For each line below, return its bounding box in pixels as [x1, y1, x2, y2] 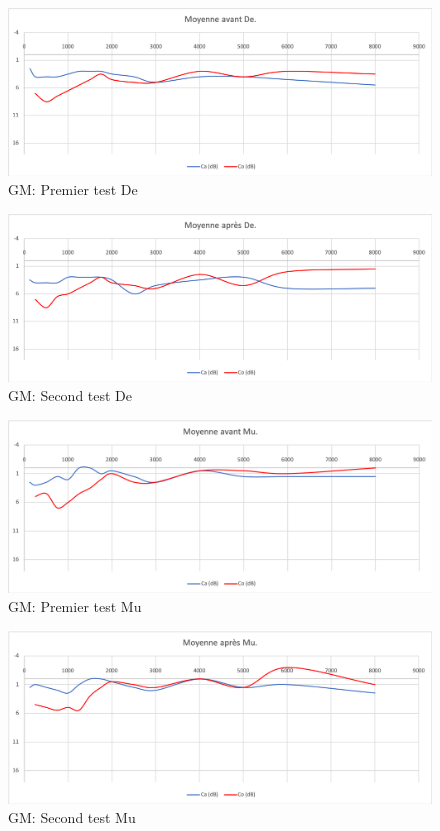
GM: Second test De [8, 385, 133, 406]
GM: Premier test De [8, 179, 138, 200]
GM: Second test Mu [8, 807, 136, 828]
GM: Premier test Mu [8, 596, 142, 617]
